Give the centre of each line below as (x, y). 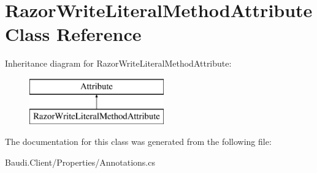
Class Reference (73, 34)
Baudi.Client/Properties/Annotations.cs (80, 162)
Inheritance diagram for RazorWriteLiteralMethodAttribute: (118, 63)
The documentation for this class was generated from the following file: (138, 142)
